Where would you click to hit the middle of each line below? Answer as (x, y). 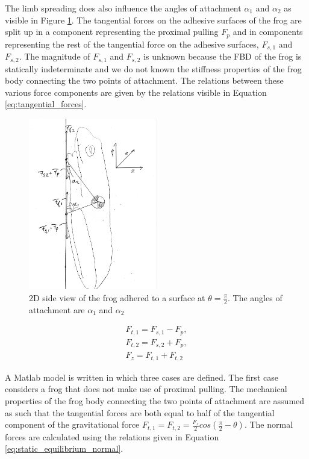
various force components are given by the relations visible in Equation (136, 92)
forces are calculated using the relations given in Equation (112, 436)
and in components (268, 32)
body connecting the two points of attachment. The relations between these (144, 80)
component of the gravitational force (72, 424)
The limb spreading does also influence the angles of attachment (123, 8)
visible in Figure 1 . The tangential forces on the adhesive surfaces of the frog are (153, 20)
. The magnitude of (55, 56)
